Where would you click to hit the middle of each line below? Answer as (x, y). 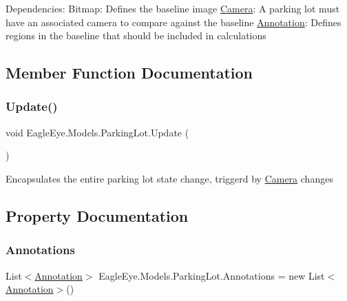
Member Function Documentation (129, 73)
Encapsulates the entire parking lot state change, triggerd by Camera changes (169, 178)
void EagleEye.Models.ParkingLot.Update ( (97, 132)
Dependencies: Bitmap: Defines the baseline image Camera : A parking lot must (173, 8)
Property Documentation (97, 215)
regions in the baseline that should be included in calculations (136, 35)
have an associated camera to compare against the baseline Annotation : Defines (173, 22)
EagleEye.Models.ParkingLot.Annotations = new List (212, 275)
